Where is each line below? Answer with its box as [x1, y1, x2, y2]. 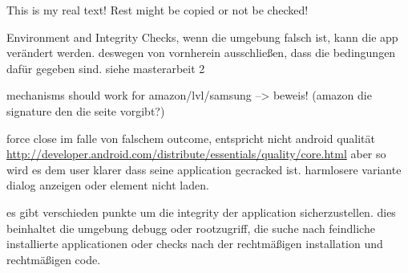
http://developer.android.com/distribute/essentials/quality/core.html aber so [6, 145, 386, 162]
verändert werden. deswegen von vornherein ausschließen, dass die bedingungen [6, 44, 396, 61]
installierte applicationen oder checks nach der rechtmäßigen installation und [6, 235, 383, 252]
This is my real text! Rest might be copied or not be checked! [6, 2, 309, 18]
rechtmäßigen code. [6, 251, 101, 267]
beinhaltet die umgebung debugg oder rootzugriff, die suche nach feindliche [6, 219, 375, 236]
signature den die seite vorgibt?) [6, 102, 165, 119]
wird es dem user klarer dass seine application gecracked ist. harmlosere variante [6, 161, 402, 177]
